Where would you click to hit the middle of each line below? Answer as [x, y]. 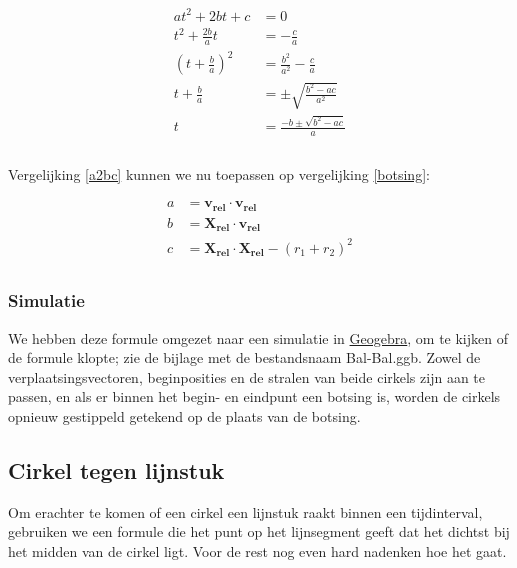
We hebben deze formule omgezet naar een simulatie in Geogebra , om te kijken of [258, 337]
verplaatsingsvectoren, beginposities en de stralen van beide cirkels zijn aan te [246, 376]
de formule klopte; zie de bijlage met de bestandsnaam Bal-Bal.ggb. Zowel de [244, 357]
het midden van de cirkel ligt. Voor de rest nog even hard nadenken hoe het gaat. [257, 551]
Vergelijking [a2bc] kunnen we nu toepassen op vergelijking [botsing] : [219, 173]
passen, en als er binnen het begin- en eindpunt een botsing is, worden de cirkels [254, 396]
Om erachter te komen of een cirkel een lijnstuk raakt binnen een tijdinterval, [245, 511]
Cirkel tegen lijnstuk [116, 470]
